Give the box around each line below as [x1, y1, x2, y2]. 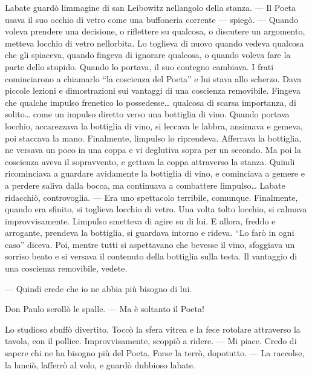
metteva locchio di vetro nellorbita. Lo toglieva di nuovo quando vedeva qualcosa [5, 36, 304, 49]
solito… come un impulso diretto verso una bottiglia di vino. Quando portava [5, 108, 290, 120]
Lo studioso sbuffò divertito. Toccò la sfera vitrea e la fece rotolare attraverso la [5, 322, 301, 335]
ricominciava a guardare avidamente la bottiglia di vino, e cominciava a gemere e [5, 167, 305, 180]
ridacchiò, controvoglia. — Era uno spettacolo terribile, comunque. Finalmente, [5, 191, 298, 203]
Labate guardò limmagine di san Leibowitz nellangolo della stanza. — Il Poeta [5, 1, 296, 13]
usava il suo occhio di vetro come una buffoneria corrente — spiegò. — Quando [5, 13, 298, 25]
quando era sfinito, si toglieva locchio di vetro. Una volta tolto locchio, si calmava [5, 203, 307, 215]
